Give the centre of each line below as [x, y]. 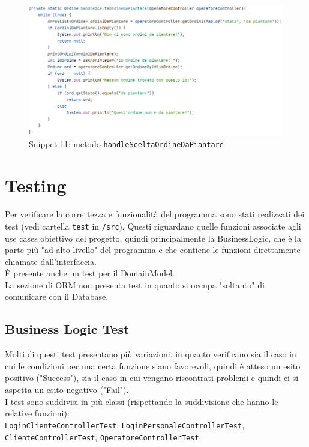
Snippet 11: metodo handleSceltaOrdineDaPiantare [126, 144]
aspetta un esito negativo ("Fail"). [67, 390]
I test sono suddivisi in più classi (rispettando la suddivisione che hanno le [142, 401]
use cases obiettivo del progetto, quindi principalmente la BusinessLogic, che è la [153, 238]
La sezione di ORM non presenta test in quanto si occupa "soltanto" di [135, 284]
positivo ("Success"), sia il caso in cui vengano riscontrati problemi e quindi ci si [152, 378]
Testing [36, 185]
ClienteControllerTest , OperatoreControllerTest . [103, 436]
